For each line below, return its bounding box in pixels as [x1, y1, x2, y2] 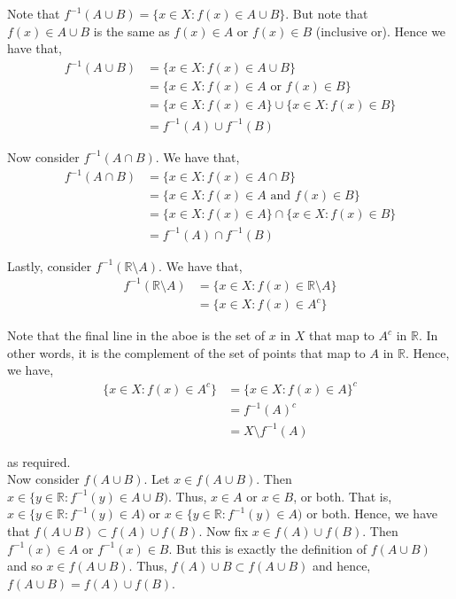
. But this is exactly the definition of [168, 539, 367, 557]
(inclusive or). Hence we [315, 21, 446, 40]
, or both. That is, [293, 486, 392, 505]
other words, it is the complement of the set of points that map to [7, 343, 366, 362]
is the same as [93, 21, 170, 40]
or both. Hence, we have [306, 504, 437, 523]
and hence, [312, 556, 371, 575]
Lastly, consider [7, 256, 92, 275]
